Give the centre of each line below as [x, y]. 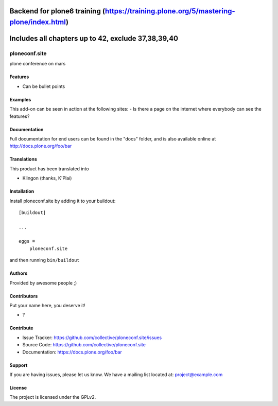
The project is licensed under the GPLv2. [53, 397]
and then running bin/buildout [45, 260]
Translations [23, 159]
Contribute [21, 328]
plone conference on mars [38, 64]
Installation [22, 191]
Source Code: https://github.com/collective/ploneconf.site [84, 345]
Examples [20, 99]
